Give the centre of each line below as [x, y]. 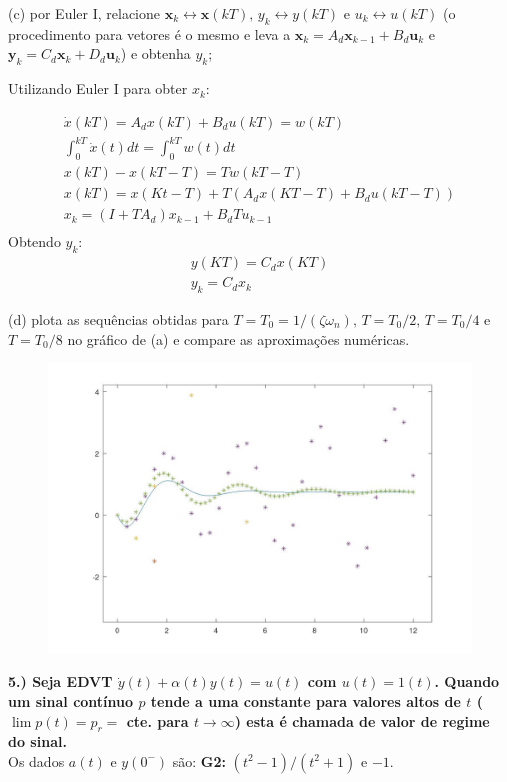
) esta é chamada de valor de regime [362, 720]
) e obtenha [155, 53]
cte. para [157, 720]
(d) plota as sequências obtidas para [118, 318]
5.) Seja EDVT [60, 681]
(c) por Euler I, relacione [84, 13]
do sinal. [37, 741]
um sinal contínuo [71, 700]
